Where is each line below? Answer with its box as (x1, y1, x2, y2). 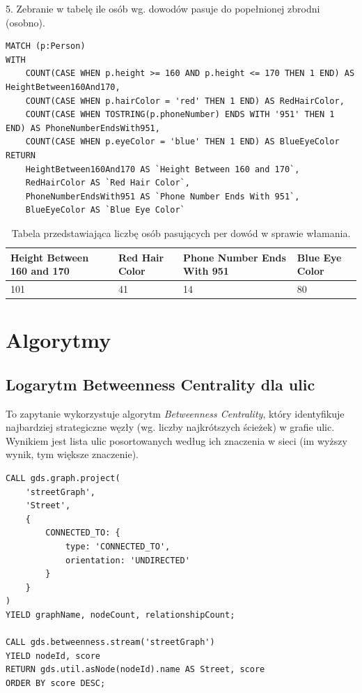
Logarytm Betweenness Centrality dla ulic (6, 373, 315, 395)
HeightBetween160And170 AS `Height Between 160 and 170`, (25, 164, 300, 174)
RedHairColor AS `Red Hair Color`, (25, 178, 190, 188)
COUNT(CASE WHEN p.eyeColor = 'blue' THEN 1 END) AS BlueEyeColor (25, 137, 340, 147)
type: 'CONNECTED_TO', (65, 541, 171, 551)
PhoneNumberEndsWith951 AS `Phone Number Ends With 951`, (25, 191, 300, 201)
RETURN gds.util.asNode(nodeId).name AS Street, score (6, 664, 265, 675)
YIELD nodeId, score (6, 650, 101, 661)
